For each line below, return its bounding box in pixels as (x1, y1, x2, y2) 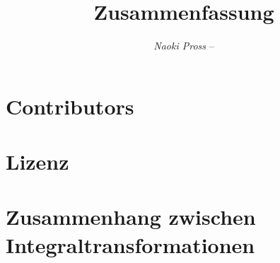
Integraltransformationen (6, 230, 255, 259)
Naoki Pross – (153, 38, 214, 53)
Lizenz (6, 147, 69, 176)
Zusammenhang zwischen (6, 202, 256, 231)
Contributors (6, 91, 134, 120)
